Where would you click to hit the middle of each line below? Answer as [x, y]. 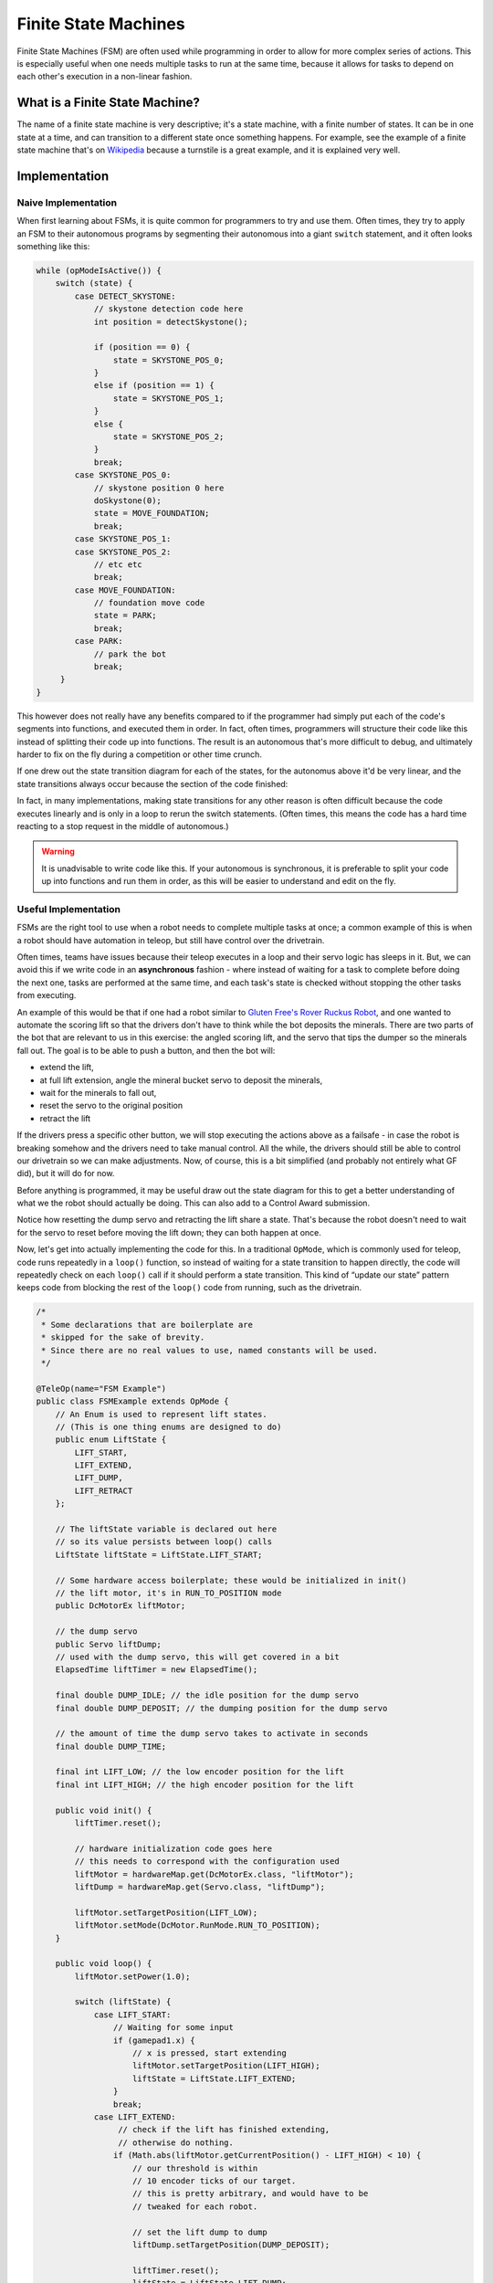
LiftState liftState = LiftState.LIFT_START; [159, 1554]
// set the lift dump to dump [200, 2232]
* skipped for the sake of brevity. [123, 1337]
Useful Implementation [68, 909]
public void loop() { [104, 1964]
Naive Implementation [67, 203]
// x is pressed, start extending [210, 2053]
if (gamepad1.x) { [154, 2040]
